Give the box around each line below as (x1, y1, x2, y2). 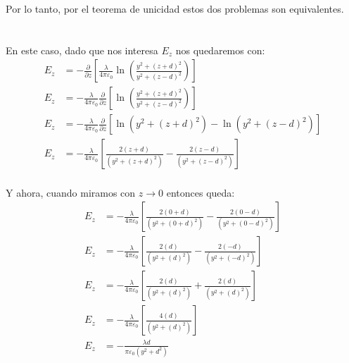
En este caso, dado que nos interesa (6, 42, 158, 57)
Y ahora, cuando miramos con (6, 185, 136, 199)
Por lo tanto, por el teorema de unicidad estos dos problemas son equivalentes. (6, 1, 344, 16)
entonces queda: (166, 185, 235, 199)
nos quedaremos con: (175, 42, 265, 57)
